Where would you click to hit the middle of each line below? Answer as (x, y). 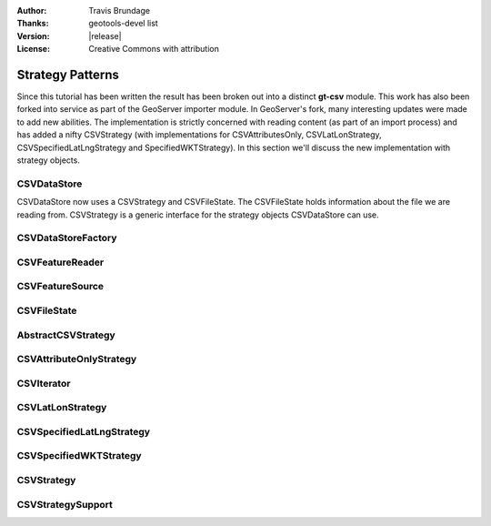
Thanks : (33, 24)
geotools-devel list (123, 24)
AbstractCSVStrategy (66, 335)
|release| (105, 35)
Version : (33, 35)
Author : (32, 10)
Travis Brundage (119, 10)
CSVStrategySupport (65, 504)
